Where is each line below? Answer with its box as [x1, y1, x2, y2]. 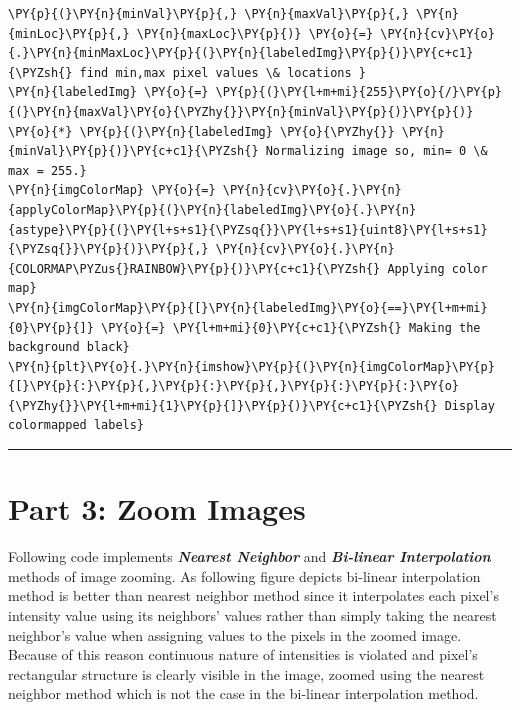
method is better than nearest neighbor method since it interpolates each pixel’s [8, 585, 499, 606]
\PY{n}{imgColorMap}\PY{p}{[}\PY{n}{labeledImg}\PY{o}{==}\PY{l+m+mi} [8, 300, 488, 315]
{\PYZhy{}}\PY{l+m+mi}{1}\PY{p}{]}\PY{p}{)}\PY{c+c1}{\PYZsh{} [8, 398, 438, 413]
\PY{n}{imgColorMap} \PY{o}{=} [8, 183, 216, 198]
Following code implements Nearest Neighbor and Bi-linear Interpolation [8, 546, 491, 567]
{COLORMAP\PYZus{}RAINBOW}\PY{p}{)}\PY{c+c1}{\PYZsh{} [8, 261, 381, 276]
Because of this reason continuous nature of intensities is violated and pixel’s [8, 644, 478, 665]
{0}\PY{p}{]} [8, 320, 94, 335]
